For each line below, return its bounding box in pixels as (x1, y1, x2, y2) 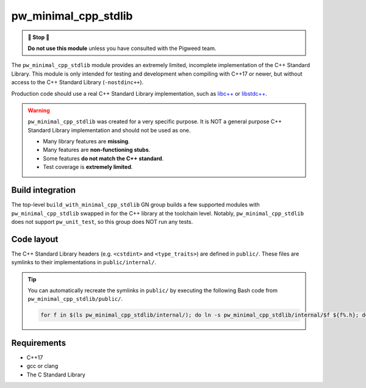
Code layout (11, 234, 59, 244)
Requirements (11, 337, 66, 348)
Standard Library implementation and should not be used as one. (27, 126, 191, 134)
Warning (27, 107, 50, 114)
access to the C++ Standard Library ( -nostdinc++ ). (11, 79, 144, 86)
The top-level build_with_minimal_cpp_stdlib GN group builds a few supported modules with (11, 201, 260, 209)
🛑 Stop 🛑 (27, 34, 50, 41)
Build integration (11, 185, 76, 195)
